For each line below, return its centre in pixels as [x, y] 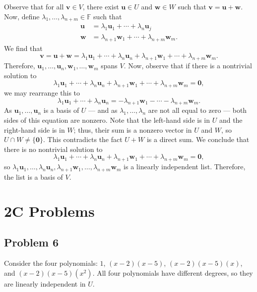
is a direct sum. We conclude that [198, 139]
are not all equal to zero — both [197, 110]
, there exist [101, 6]
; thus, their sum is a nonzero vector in [133, 129]
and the [231, 120]
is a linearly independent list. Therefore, [185, 167]
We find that [23, 48]
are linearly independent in [45, 283]
